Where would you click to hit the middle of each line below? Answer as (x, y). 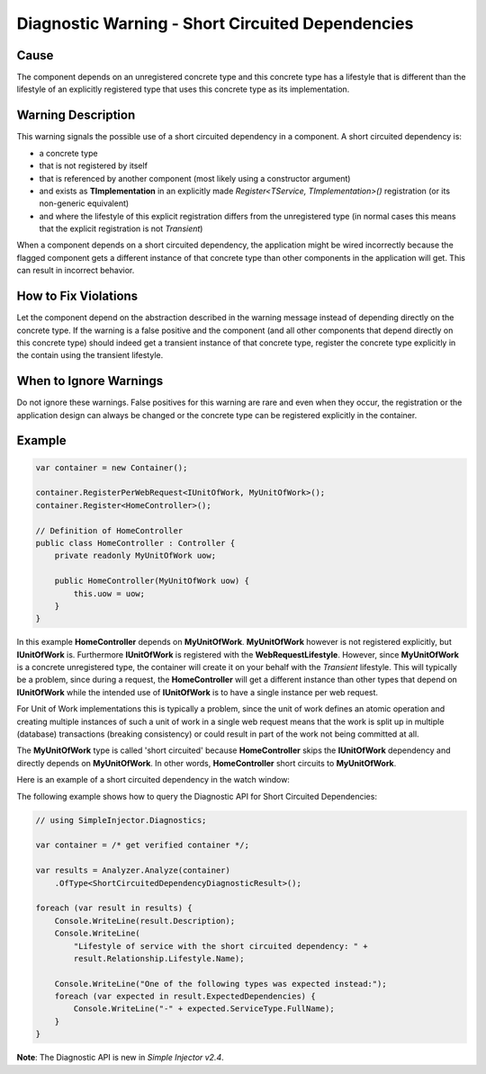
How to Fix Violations (77, 296)
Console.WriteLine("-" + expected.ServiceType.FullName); (204, 1009)
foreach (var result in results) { (114, 908)
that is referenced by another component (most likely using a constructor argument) (195, 178)
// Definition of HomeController (109, 530)
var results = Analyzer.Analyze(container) (133, 871)
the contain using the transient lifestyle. (90, 355)
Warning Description (76, 116)
